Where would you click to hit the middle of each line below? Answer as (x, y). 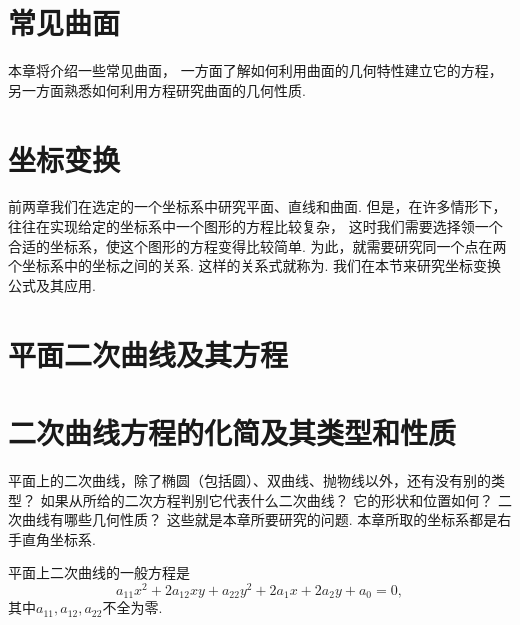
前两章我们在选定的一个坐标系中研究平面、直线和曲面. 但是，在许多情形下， (257, 206)
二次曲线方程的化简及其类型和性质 (232, 431)
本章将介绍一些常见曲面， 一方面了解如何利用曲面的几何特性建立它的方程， (255, 70)
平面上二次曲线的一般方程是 (99, 572)
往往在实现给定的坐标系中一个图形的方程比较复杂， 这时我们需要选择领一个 (255, 226)
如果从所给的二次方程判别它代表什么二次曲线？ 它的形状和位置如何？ (267, 499)
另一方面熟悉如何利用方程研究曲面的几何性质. (157, 89)
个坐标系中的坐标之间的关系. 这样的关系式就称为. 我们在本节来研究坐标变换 (255, 265)
